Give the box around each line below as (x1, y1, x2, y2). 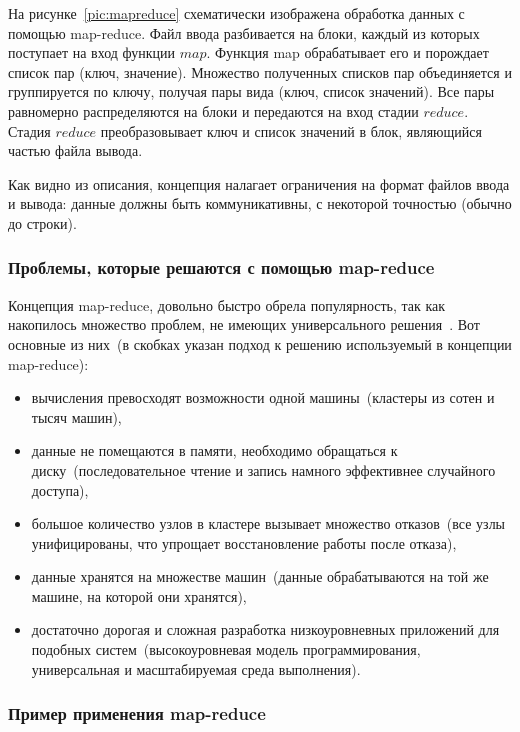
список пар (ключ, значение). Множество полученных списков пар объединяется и (8, 61, 512, 82)
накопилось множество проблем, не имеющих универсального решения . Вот (8, 314, 480, 335)
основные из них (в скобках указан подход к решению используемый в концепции (8, 333, 512, 354)
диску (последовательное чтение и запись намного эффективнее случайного (31, 459, 496, 480)
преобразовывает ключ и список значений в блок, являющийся (100, 120, 483, 141)
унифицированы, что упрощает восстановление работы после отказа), (31, 532, 457, 553)
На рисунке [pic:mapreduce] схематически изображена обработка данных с (8, 3, 465, 23)
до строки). (8, 212, 77, 233)
